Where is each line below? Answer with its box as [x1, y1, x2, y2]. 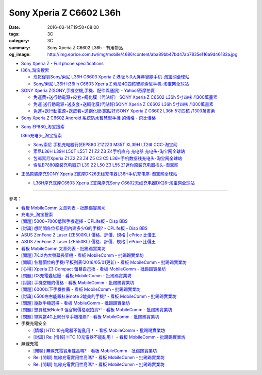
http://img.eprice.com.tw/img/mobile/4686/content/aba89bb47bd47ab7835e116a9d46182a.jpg [47, 52, 238, 57]
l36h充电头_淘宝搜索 [21, 133, 62, 139]
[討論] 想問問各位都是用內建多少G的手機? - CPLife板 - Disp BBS [21, 225, 148, 231]
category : [9, 38, 30, 44]
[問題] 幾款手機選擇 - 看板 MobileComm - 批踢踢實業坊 [21, 300, 131, 306]
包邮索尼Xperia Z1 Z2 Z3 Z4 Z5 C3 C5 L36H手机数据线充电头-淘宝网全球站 [33, 155, 182, 161]
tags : [9, 31, 20, 36]
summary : [9, 44, 31, 51]
